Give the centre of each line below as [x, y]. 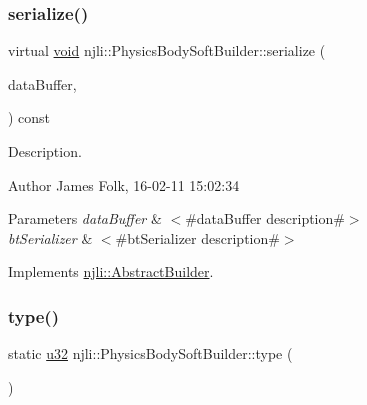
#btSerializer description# [197, 237]
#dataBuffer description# [265, 218]
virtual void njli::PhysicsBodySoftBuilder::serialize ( [167, 50]
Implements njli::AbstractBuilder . [111, 271]
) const [29, 117]
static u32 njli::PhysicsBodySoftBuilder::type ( [150, 353]
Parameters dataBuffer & [85, 218]
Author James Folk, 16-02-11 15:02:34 [124, 184]
